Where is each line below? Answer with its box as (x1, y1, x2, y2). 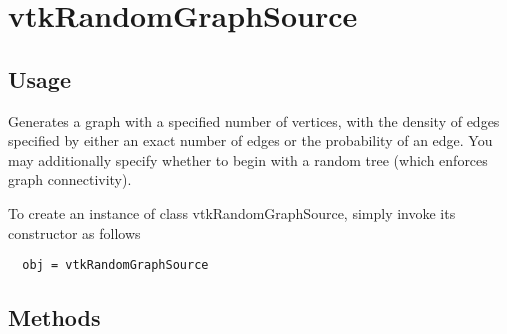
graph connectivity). (8, 169, 132, 190)
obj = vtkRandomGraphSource (22, 258, 209, 273)
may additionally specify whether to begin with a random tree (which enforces (8, 149, 488, 170)
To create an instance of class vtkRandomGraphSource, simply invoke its (8, 202, 456, 223)
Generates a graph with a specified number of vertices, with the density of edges (8, 110, 500, 131)
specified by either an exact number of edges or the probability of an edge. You (8, 130, 493, 151)
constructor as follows (8, 222, 141, 243)
